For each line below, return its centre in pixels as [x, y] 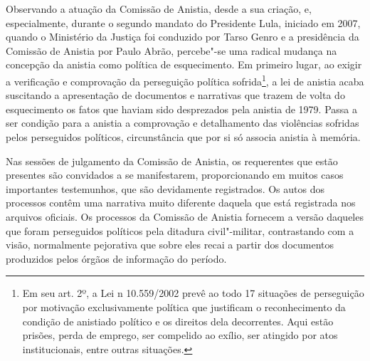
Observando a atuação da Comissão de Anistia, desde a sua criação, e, [159, 9]
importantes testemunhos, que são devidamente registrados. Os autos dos [165, 188]
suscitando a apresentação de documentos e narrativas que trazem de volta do [175, 95]
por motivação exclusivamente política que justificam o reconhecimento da [184, 307]
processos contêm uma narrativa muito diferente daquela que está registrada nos [181, 203]
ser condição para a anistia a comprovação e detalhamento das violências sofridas [183, 123]
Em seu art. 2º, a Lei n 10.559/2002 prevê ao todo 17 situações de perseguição [193, 293]
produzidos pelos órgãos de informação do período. [116, 258]
